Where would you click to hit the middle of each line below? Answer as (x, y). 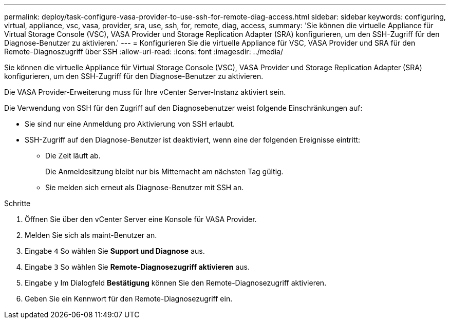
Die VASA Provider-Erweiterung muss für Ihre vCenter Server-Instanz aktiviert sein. (145, 92)
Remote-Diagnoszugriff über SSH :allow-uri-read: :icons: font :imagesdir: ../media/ (144, 52)
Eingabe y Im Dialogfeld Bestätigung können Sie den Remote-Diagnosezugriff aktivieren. (176, 283)
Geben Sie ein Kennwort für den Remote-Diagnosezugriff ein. (129, 299)
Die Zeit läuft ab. (73, 156)
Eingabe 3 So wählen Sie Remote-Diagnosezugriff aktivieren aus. (137, 267)
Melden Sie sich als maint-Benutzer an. (91, 235)
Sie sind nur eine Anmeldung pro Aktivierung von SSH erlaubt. (130, 124)
